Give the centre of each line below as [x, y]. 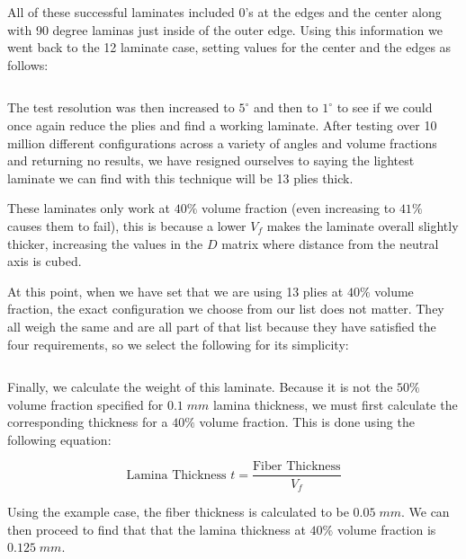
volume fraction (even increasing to [299, 208]
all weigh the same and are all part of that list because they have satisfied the [222, 326]
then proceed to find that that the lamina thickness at [157, 529]
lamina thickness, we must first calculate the [335, 404]
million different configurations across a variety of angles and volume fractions [222, 142]
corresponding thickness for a [88, 422]
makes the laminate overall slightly [363, 225]
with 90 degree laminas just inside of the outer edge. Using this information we [225, 29]
